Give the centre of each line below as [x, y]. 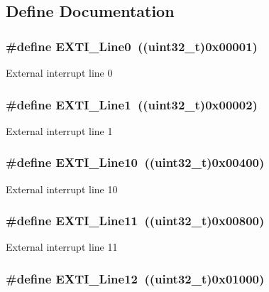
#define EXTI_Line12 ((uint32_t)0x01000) [135, 278]
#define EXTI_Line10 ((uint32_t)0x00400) [135, 162]
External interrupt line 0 [59, 72]
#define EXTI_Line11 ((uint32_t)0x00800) [135, 221]
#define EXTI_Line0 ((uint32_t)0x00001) [132, 46]
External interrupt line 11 [62, 247]
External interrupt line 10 [62, 189]
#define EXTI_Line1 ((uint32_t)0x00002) [132, 104]
